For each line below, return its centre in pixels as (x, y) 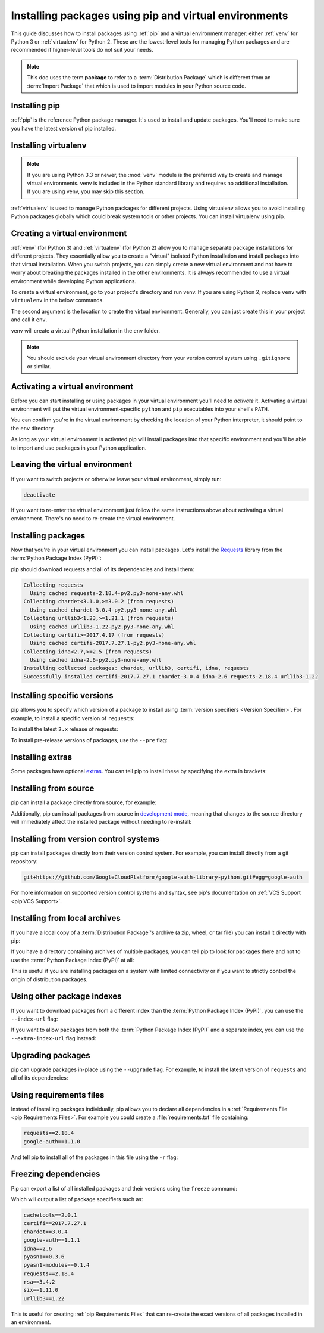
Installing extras (42, 757)
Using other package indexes (66, 996)
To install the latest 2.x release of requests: (65, 729)
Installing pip (36, 106)
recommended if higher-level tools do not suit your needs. (82, 50)
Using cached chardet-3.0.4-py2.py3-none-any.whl (104, 610)
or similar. (39, 366)
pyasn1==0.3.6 (44, 1257)
